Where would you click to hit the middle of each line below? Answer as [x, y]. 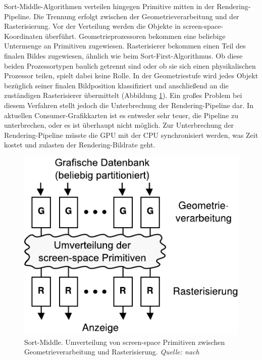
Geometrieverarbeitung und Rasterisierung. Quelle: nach [112, 352]
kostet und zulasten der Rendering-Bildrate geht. [80, 145]
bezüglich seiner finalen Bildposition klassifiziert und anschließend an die [116, 85]
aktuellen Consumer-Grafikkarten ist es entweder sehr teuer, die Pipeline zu [121, 115]
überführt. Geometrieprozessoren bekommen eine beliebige [135, 36]
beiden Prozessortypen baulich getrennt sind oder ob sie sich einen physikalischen [130, 65]
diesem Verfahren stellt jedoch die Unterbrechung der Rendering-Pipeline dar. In [129, 105]
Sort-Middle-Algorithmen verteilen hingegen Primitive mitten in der [109, 6]
